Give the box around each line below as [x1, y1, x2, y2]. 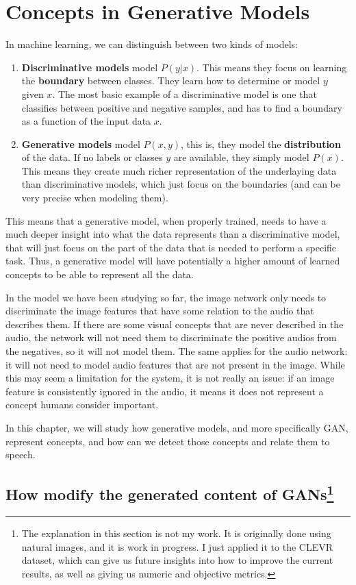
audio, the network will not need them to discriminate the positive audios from [5, 330, 337, 345]
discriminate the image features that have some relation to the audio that [5, 303, 314, 318]
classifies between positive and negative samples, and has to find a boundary [21, 100, 342, 114]
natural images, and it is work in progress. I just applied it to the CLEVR [21, 539, 333, 553]
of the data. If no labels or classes [21, 150, 163, 164]
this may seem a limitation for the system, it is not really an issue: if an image [5, 371, 335, 385]
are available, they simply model [173, 150, 309, 164]
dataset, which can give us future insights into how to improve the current [21, 553, 333, 567]
